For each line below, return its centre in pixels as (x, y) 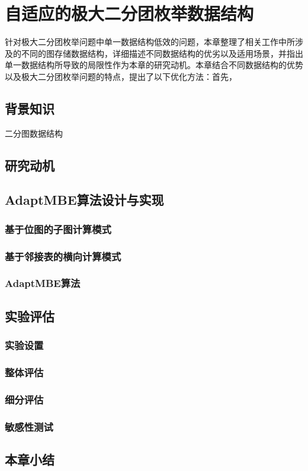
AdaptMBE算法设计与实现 (84, 200)
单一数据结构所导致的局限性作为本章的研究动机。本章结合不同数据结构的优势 (154, 65)
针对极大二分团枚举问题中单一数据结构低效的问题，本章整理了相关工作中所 (150, 42)
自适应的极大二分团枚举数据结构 (129, 13)
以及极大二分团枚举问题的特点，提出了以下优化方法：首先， (121, 76)
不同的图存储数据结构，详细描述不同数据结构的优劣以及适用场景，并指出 (162, 53)
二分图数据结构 (34, 133)
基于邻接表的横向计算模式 (63, 256)
